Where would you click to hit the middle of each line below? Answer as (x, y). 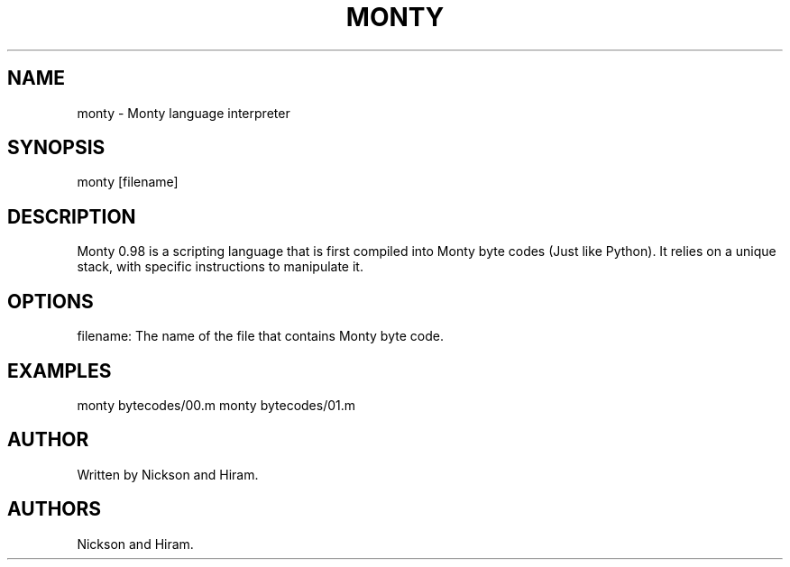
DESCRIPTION (72, 216)
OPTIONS (51, 301)
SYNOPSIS (56, 148)
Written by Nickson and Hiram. (168, 474)
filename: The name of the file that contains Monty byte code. (260, 336)
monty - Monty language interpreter (184, 113)
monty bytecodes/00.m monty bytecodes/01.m (216, 405)
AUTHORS (55, 509)
